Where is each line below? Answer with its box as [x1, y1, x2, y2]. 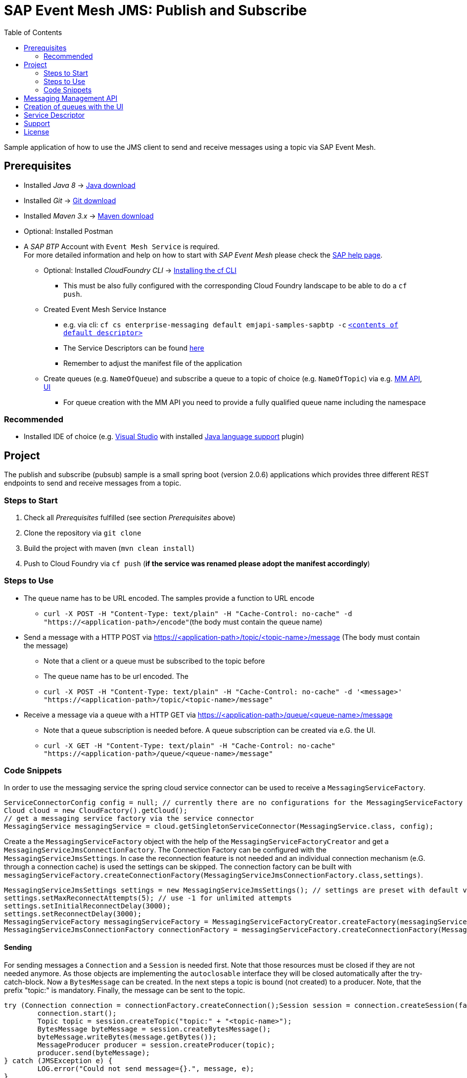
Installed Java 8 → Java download [24, 180, 136, 189]
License [24, 127, 49, 136]
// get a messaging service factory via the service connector [4, 814, 254, 823]
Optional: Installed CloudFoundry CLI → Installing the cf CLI [44, 266, 236, 274]
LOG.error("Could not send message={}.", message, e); [37, 1064, 254, 1073]
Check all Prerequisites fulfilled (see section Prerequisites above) [24, 513, 235, 522]
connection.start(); [37, 1009, 117, 1017]
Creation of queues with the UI [24, 102, 124, 111]
